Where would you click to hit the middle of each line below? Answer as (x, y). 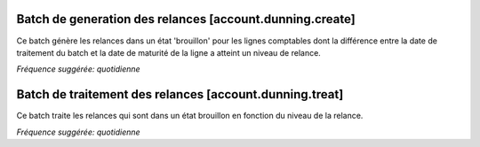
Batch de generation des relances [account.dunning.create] (186, 19)
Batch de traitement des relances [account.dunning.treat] (180, 94)
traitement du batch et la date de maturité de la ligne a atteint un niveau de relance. (169, 52)
